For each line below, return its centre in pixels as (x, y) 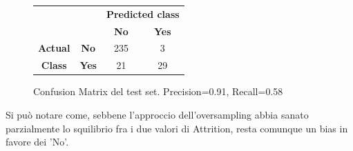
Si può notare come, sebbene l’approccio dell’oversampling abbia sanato (157, 114)
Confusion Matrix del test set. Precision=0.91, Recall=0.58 (158, 91)
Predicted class (143, 13)
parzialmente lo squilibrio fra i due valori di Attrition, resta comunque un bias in (177, 128)
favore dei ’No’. (37, 142)
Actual (54, 48)
